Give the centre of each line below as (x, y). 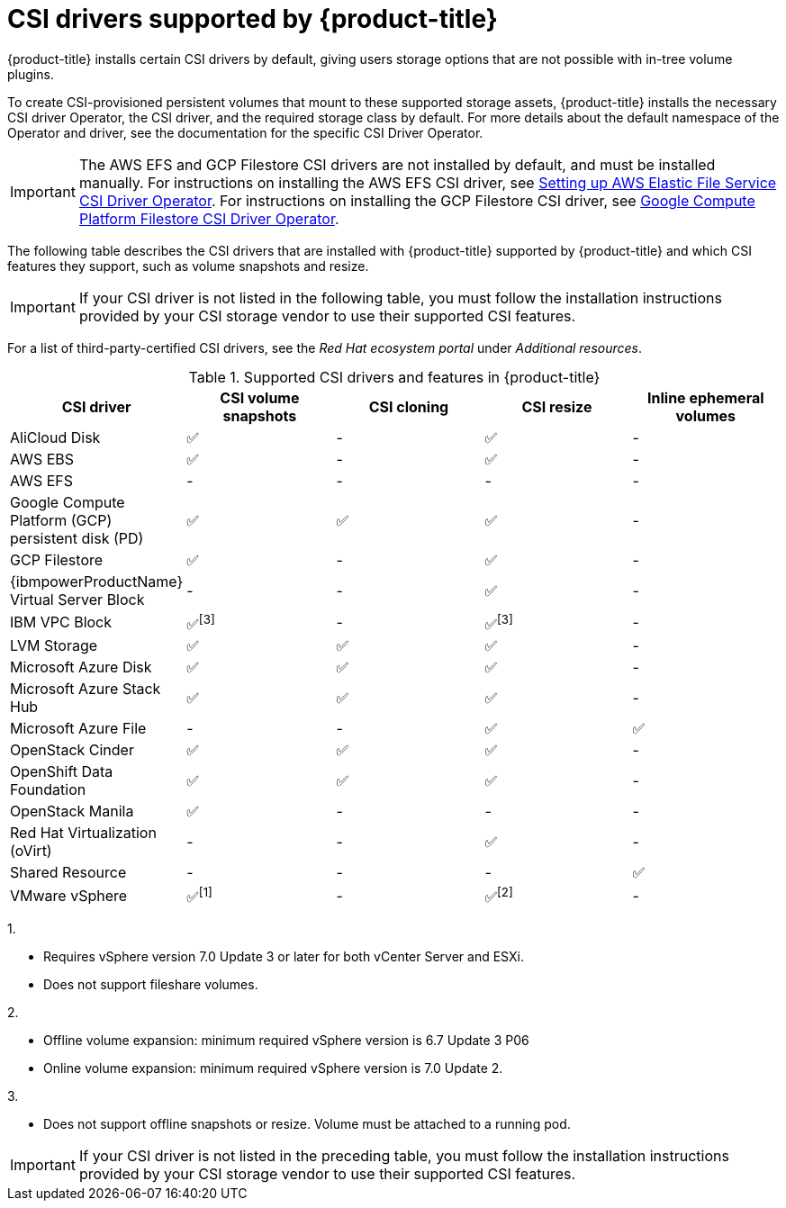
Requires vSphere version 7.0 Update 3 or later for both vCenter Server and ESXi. (284, 957)
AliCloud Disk (55, 437)
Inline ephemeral (706, 397)
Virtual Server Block (77, 599)
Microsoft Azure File (78, 729)
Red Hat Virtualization (83, 833)
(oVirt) (31, 851)
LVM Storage (54, 646)
